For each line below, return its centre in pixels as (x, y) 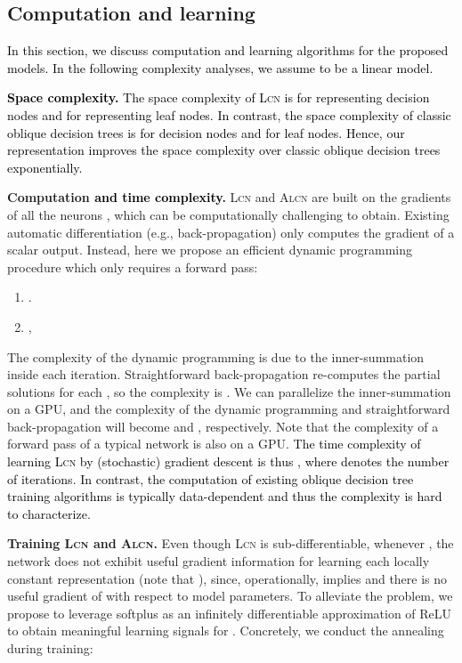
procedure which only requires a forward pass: (133, 267)
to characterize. (49, 513)
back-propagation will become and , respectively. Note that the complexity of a (223, 426)
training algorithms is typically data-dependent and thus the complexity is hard (225, 496)
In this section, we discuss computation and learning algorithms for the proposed (228, 50)
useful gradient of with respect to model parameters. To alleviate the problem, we (230, 596)
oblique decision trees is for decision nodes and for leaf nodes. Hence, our (206, 132)
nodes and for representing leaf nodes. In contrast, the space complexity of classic (229, 114)
